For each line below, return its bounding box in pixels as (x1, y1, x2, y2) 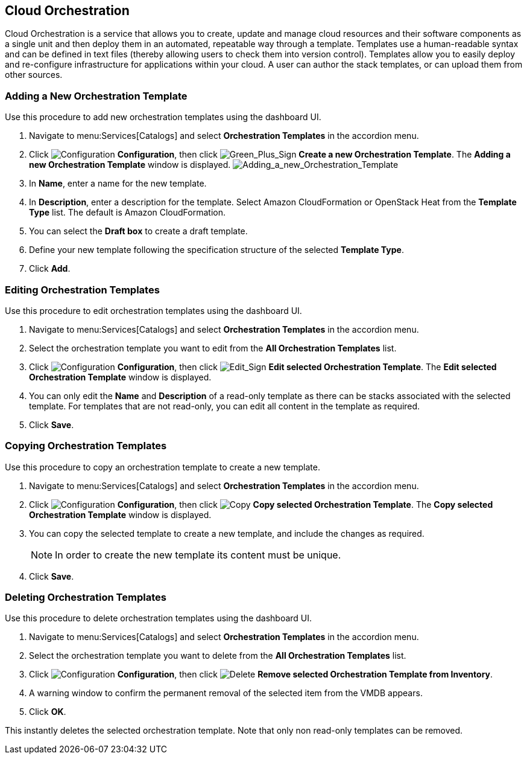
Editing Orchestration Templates (5, 283, 160, 296)
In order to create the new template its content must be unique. (55, 548, 341, 561)
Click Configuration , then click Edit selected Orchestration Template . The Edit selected (29, 361, 497, 372)
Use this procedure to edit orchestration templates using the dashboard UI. (5, 305, 302, 316)
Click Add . (29, 263, 71, 274)
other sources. (5, 69, 63, 80)
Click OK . (29, 706, 66, 717)
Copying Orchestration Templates (5, 440, 167, 452)
